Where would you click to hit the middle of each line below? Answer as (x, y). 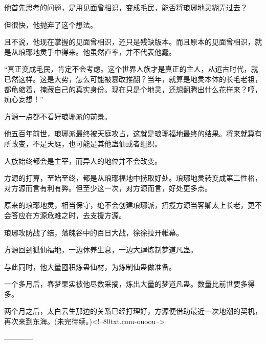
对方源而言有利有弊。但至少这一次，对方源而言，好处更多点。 (108, 188)
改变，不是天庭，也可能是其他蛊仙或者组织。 (86, 143)
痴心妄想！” (24, 99)
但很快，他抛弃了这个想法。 (51, 24)
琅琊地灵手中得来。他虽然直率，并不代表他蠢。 (97, 51)
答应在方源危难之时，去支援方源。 (68, 215)
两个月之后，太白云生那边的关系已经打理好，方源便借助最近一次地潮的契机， (133, 311)
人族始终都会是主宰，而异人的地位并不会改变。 (83, 160)
